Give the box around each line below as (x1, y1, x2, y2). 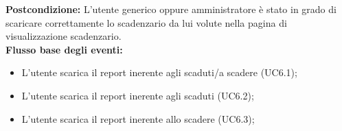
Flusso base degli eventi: (5, 42, 123, 56)
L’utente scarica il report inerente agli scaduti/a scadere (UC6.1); (21, 65, 297, 80)
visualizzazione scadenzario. (5, 29, 122, 43)
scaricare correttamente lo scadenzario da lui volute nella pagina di (5, 15, 287, 29)
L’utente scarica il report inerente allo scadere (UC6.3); (21, 111, 255, 126)
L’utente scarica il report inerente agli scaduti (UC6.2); (21, 88, 254, 102)
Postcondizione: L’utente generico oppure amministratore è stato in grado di (5, 2, 337, 16)
